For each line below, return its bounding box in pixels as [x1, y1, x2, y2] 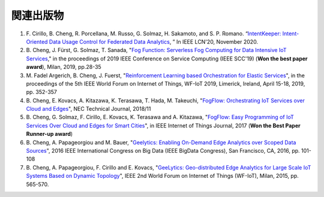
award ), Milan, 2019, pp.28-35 [26, 63, 101, 71]
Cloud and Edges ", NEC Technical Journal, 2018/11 [26, 105, 151, 113]
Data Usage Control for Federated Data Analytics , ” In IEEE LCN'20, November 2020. [49, 38, 258, 45]
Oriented [26, 38, 48, 45]
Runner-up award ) [26, 131, 73, 138]
